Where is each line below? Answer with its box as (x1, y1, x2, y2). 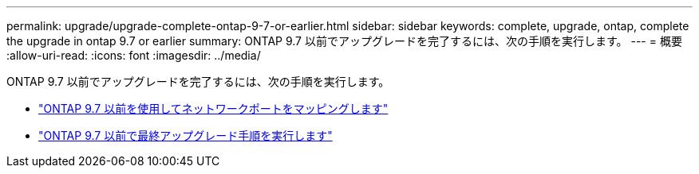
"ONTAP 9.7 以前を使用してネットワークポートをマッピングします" (38, 102, 389, 115)
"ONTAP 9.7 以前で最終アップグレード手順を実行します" (38, 129, 333, 142)
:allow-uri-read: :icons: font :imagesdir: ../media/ (6, 48, 261, 62)
